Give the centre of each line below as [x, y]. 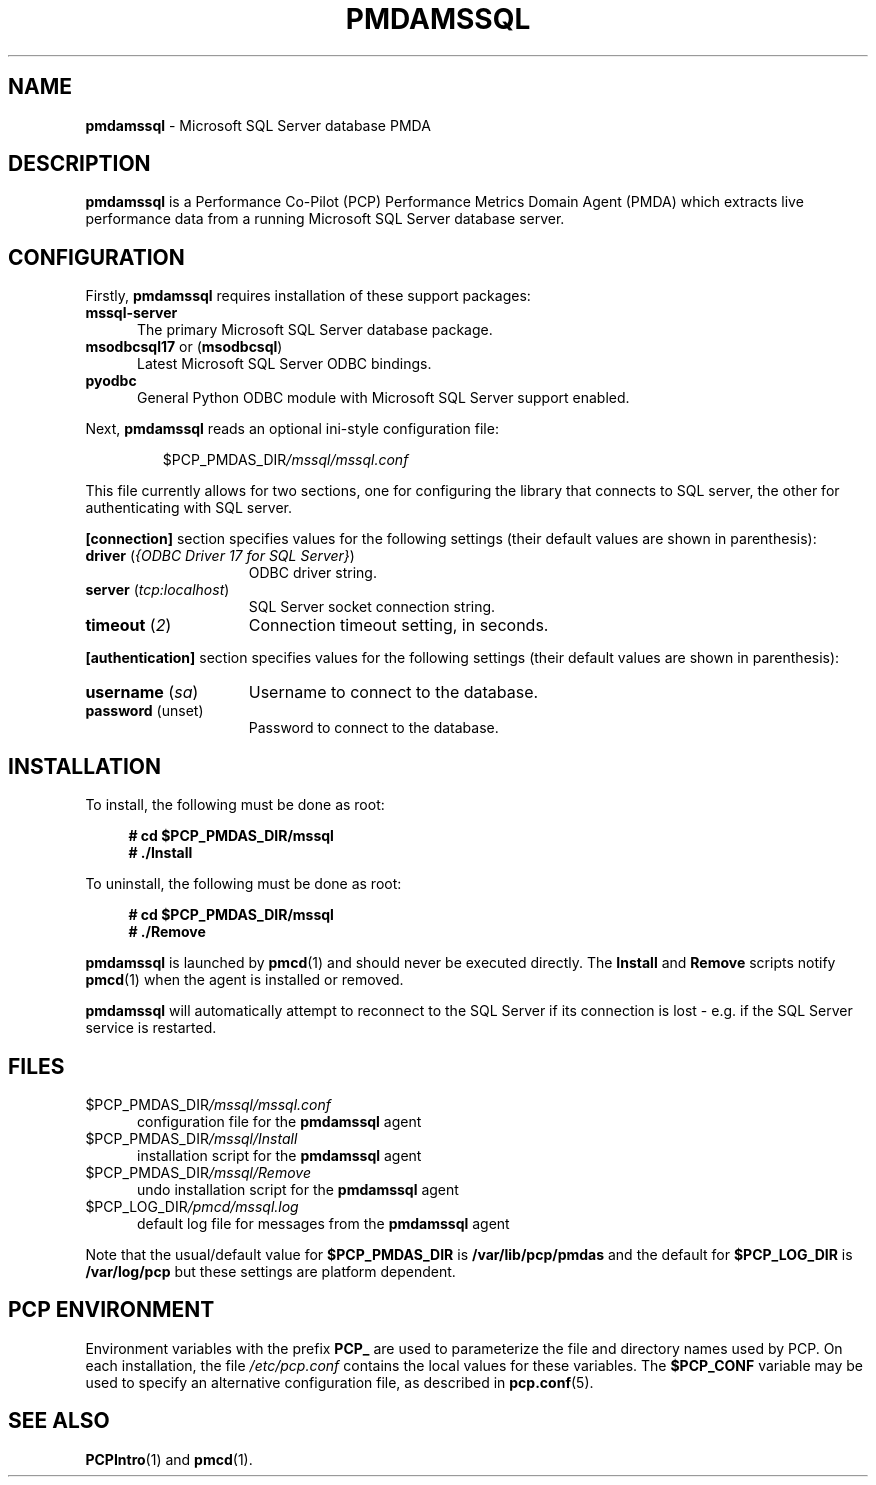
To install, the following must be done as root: [235, 805]
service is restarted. [151, 1028]
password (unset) [144, 711]
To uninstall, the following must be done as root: [243, 884]
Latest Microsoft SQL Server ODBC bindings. [284, 364]
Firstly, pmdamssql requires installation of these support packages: [308, 296]
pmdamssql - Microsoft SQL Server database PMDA [258, 125]
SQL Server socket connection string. [372, 607]
